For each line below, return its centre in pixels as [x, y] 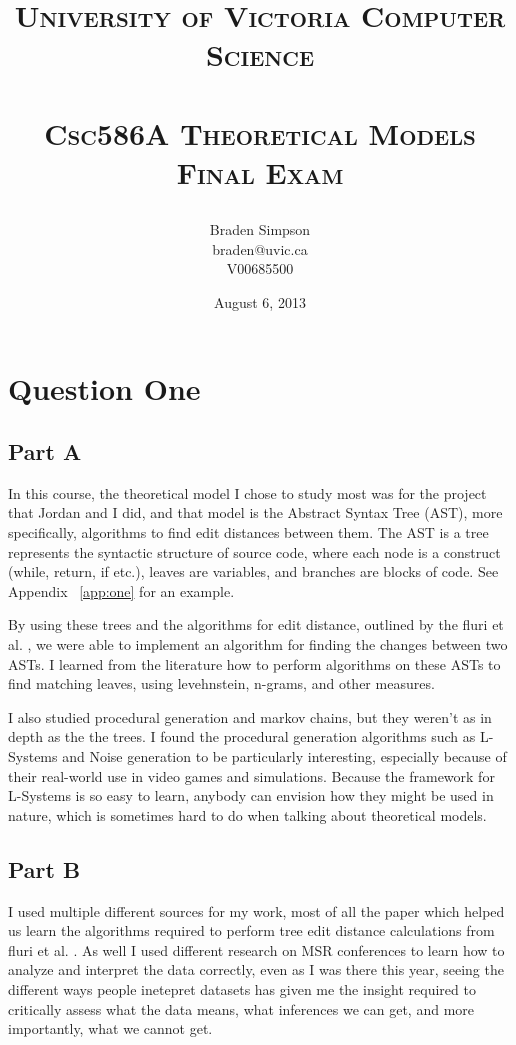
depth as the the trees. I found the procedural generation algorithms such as [242, 736]
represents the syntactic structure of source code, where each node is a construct [254, 551]
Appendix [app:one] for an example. [121, 590]
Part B [44, 868]
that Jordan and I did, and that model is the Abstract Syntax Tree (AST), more [255, 512]
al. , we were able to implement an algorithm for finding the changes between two [258, 644]
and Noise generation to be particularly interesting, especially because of [284, 756]
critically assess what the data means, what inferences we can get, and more [241, 1008]
